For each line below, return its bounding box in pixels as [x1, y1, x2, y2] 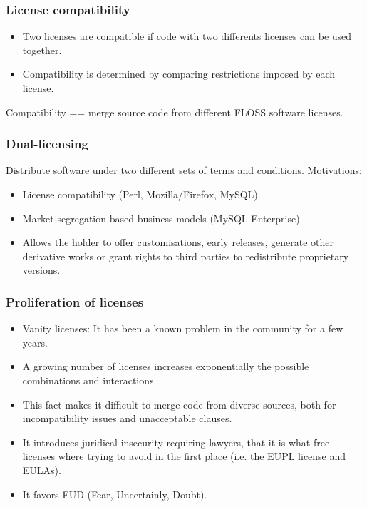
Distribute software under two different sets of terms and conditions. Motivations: [6, 163, 362, 178]
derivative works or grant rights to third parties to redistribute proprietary [22, 248, 349, 263]
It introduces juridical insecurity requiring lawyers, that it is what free [22, 434, 330, 449]
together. [22, 42, 62, 57]
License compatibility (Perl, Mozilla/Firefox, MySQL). [22, 187, 261, 201]
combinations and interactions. [22, 372, 157, 387]
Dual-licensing [6, 135, 88, 153]
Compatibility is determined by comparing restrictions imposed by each [22, 66, 336, 81]
